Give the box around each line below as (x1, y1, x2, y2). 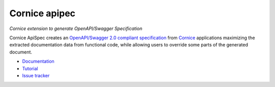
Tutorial (22, 65, 38, 71)
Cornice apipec (9, 8, 76, 19)
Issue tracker (22, 72, 50, 78)
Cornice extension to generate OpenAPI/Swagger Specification (9, 25, 143, 32)
